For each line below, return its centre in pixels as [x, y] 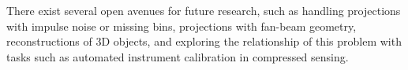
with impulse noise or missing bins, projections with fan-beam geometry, [182, 26]
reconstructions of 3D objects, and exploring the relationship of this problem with [204, 41]
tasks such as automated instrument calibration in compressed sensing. [178, 56]
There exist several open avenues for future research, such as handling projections [204, 10]
